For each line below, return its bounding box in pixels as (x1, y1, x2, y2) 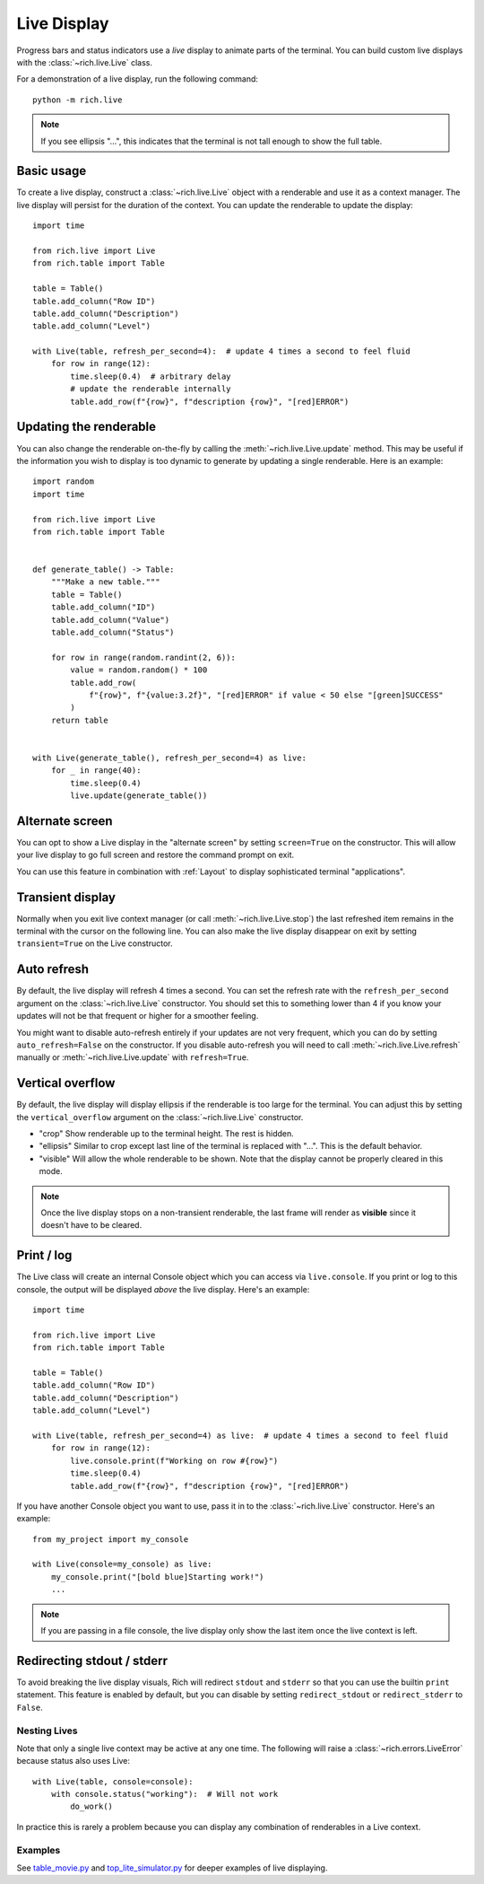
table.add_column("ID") (50, 602, 156, 612)
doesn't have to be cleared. (40, 1220, 143, 1231)
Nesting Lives (16, 1724, 78, 1737)
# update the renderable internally (70, 384, 232, 394)
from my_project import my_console (32, 1534, 189, 1544)
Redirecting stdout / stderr (16, 1652, 169, 1669)
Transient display (16, 889, 117, 905)
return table (50, 714, 108, 725)
